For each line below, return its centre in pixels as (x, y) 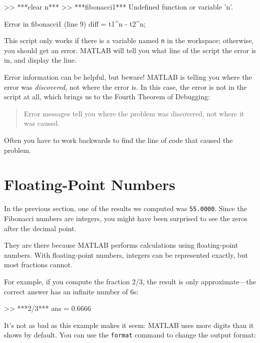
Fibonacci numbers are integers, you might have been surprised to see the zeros (126, 218)
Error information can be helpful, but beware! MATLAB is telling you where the (128, 77)
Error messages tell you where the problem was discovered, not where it (134, 113)
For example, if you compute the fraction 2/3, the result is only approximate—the (130, 281)
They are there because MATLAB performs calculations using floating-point (121, 245)
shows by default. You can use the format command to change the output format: (130, 335)
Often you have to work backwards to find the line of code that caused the (118, 140)
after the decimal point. (40, 228)
